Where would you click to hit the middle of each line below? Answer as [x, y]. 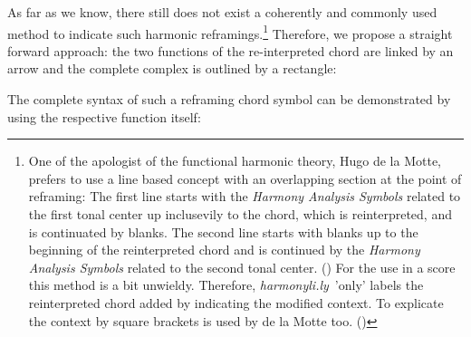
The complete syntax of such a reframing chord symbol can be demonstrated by [229, 99]
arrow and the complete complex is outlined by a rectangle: [172, 68]
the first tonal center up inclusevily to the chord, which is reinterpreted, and [240, 214]
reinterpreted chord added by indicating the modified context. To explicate [236, 302]
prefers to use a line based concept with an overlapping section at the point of [245, 178]
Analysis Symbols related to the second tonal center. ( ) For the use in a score [242, 267]
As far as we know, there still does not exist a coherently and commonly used [222, 12]
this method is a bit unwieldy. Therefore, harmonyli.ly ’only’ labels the [226, 285]
